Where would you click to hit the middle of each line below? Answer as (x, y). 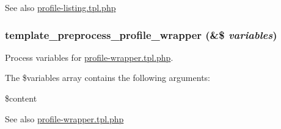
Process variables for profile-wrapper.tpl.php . (89, 57)
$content (21, 98)
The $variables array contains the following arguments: (108, 78)
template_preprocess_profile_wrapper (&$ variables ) (141, 34)
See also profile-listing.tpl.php (60, 7)
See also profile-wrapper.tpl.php (64, 118)
